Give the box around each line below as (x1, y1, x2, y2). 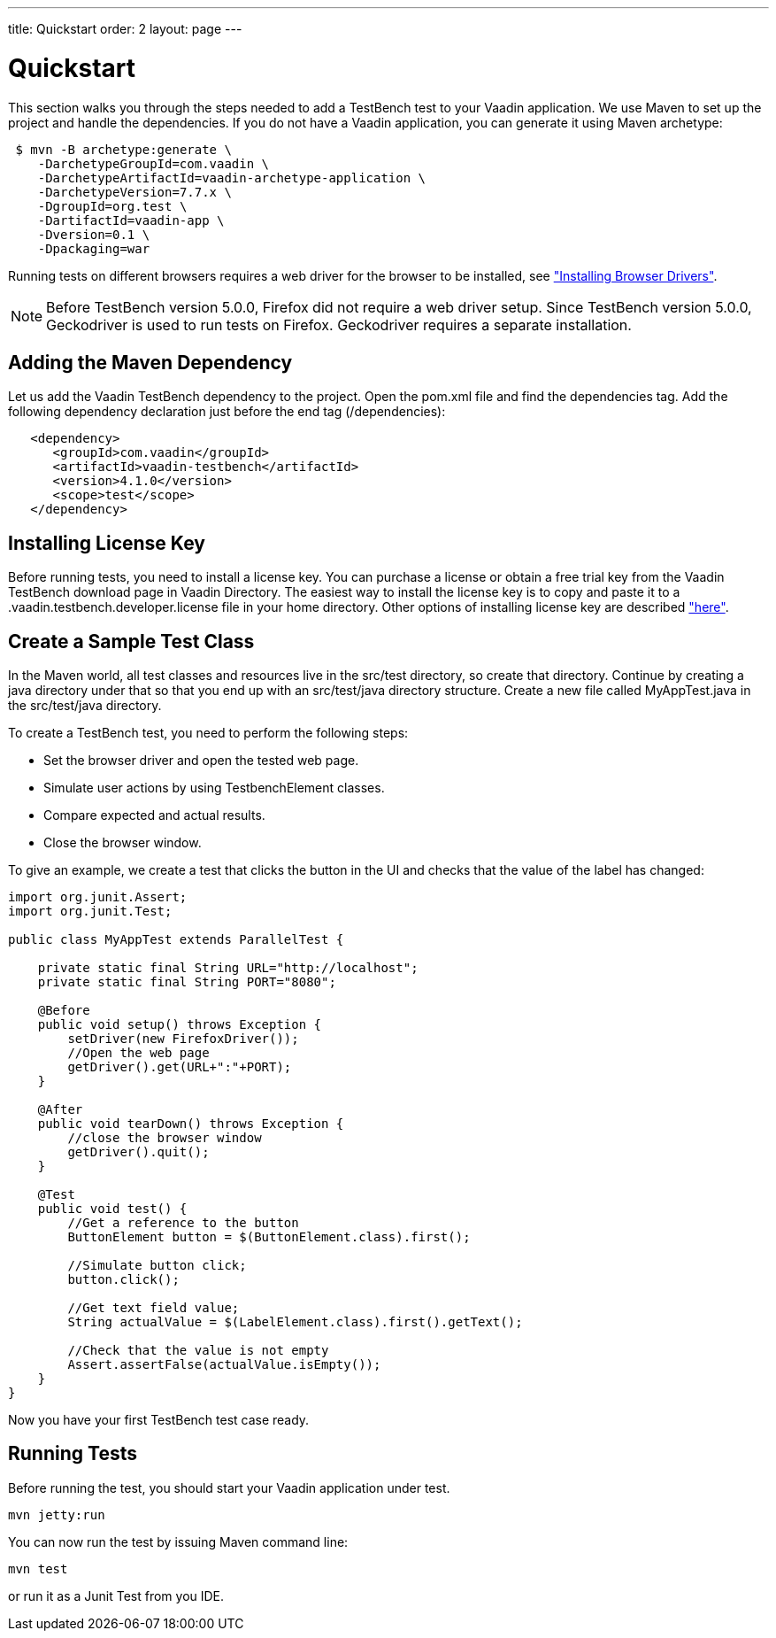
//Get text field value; (67, 1301, 240, 1316)
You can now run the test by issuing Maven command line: (8, 1534, 349, 1549)
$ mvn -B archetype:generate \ (15, 142, 232, 157)
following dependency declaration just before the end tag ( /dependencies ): (8, 404, 446, 420)
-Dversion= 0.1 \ (37, 227, 150, 242)
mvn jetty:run (8, 1507, 105, 1522)
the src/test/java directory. (8, 698, 162, 714)
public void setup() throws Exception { (37, 1017, 322, 1032)
